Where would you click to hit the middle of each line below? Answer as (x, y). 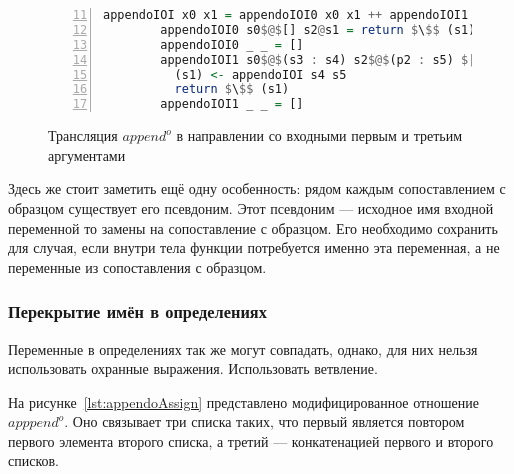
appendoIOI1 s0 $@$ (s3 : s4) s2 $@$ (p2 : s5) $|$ (321, 59)
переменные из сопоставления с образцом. (137, 266)
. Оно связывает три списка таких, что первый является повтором (264, 421)
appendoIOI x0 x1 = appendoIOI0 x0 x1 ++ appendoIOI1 (286, 15)
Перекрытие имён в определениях (137, 311)
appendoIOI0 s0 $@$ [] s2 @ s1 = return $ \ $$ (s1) (318, 29)
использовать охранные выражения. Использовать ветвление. (193, 368)
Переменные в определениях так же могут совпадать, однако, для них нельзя (243, 348)
